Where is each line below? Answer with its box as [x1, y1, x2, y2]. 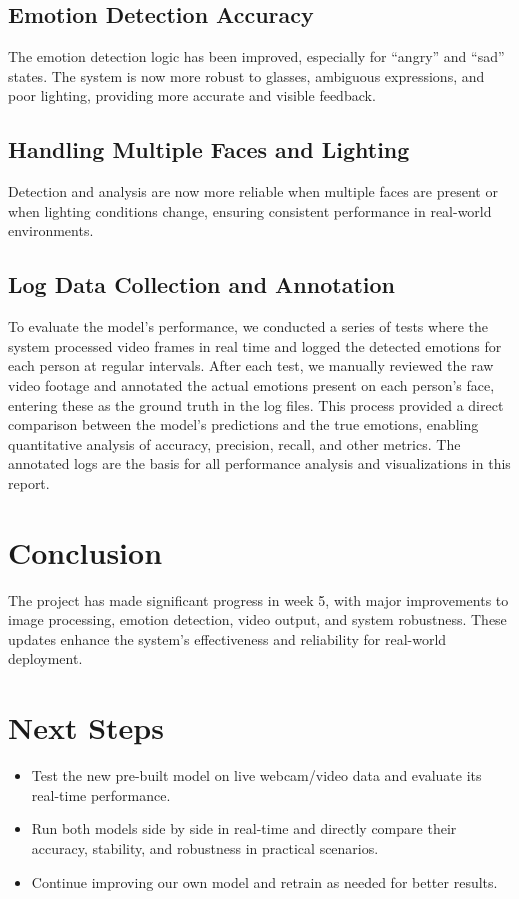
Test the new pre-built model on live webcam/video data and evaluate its [31, 765, 482, 786]
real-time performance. [31, 784, 171, 805]
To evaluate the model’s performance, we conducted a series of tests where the [8, 316, 488, 337]
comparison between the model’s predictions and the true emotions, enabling [8, 414, 479, 435]
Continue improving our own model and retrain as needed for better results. [31, 871, 498, 892]
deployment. [8, 648, 83, 669]
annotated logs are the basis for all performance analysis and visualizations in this [8, 453, 511, 474]
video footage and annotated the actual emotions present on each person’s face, [8, 374, 495, 395]
